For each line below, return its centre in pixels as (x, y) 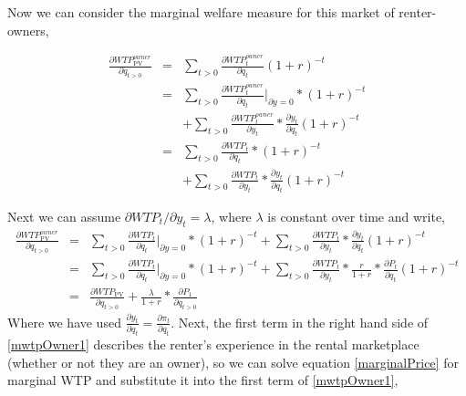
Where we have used (64, 322)
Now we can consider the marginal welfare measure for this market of (201, 12)
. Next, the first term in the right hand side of (300, 322)
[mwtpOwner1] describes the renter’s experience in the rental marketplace (213, 344)
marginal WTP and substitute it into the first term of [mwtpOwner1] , (203, 380)
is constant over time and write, (356, 216)
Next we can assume (64, 216)
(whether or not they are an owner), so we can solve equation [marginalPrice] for (233, 362)
